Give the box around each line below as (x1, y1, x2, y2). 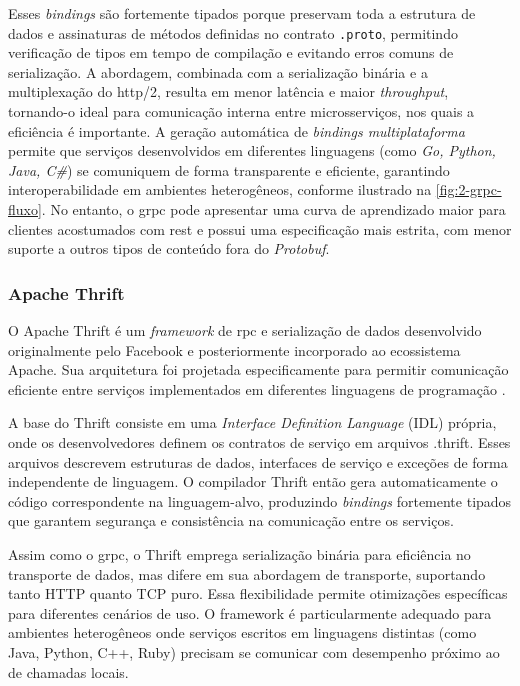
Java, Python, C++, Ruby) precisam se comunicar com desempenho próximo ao (8, 641, 500, 662)
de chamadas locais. (8, 661, 129, 682)
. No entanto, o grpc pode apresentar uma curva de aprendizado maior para (41, 199, 506, 219)
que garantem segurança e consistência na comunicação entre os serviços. (8, 510, 454, 531)
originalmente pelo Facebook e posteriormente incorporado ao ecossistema (8, 339, 461, 360)
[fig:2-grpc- (435, 179, 502, 200)
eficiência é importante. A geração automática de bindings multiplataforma (8, 120, 465, 141)
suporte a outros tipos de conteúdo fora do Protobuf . (8, 238, 330, 259)
